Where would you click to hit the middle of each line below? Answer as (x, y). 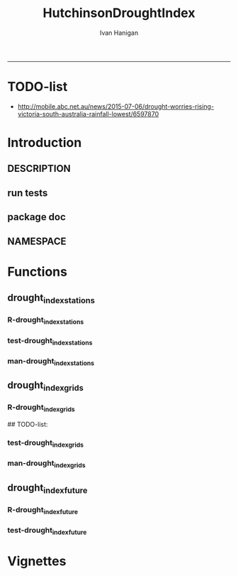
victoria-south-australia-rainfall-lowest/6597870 (88, 114)
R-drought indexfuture (43, 510)
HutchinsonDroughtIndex (119, 13)
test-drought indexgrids (45, 444)
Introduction (45, 143)
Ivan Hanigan (119, 33)
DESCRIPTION (39, 169)
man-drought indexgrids (47, 464)
